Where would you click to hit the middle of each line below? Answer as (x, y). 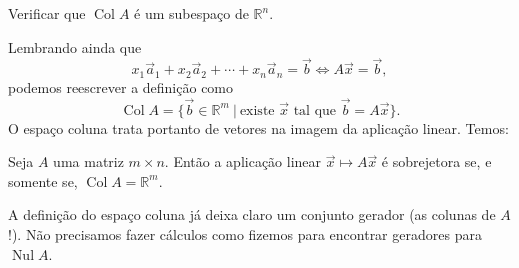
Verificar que (47, 13)
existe (257, 110)
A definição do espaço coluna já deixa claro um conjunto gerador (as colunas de (252, 214)
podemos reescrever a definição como (121, 86)
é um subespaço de (191, 13)
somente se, (43, 180)
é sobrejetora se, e (436, 161)
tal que (315, 110)
